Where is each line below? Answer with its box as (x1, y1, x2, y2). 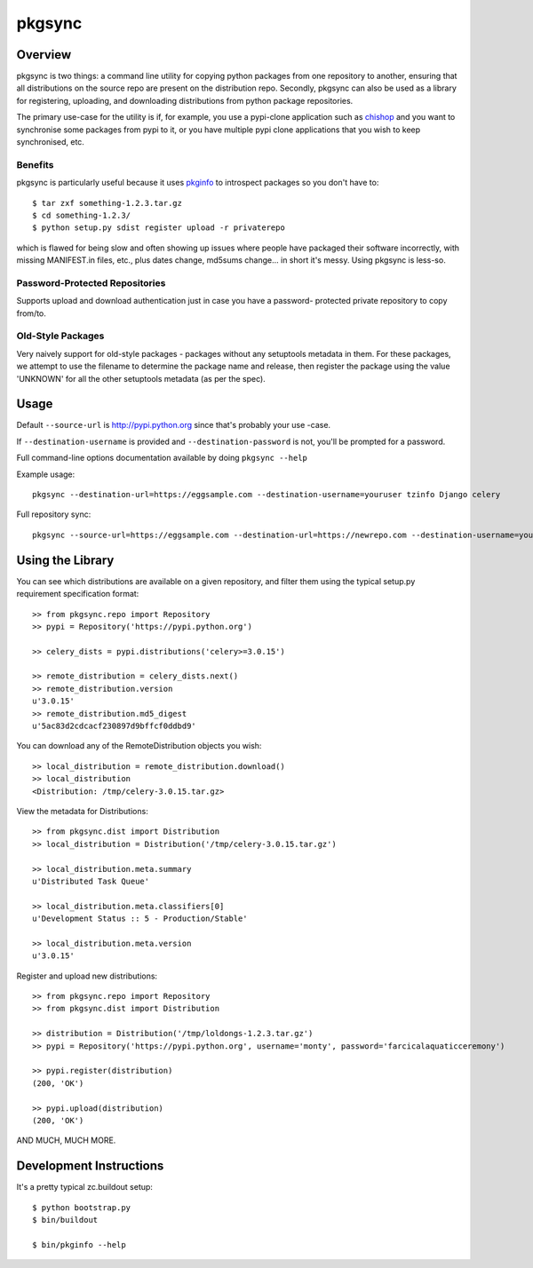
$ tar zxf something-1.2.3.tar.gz (32, 198, 182, 208)
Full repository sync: (16, 509, 91, 519)
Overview (16, 47, 72, 62)
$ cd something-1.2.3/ (32, 210, 131, 220)
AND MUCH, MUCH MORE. (16, 1135, 116, 1145)
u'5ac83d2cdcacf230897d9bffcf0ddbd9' (32, 721, 197, 732)
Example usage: (16, 469, 76, 479)
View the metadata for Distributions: (16, 805, 148, 816)
